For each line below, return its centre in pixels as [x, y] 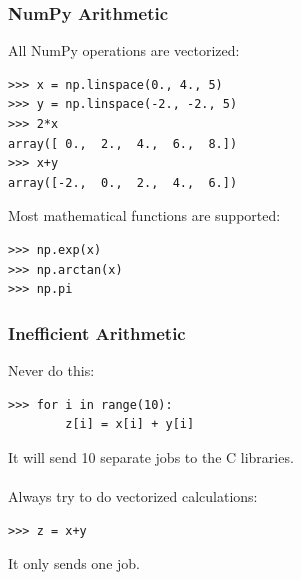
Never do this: [51, 369]
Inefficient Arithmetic [97, 332]
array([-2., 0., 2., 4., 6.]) [123, 182]
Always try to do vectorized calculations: [133, 495]
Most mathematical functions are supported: [144, 215]
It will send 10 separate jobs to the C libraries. [151, 456]
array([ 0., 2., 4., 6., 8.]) [123, 143]
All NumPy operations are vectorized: [124, 50]
